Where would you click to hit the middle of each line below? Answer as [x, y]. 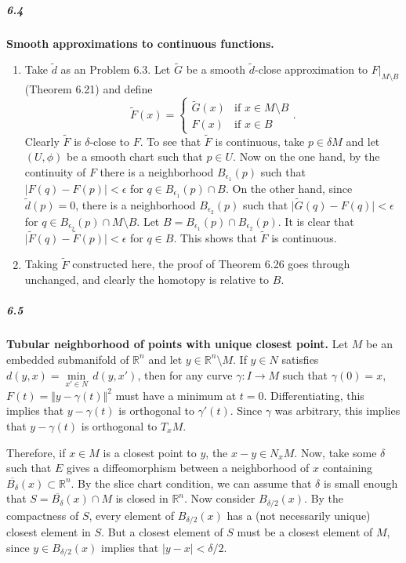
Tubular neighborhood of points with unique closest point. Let [178, 344]
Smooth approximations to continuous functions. [140, 43]
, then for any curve [185, 374]
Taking [41, 264]
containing [348, 468]
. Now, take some [335, 452]
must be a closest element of [305, 532]
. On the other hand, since [289, 188]
